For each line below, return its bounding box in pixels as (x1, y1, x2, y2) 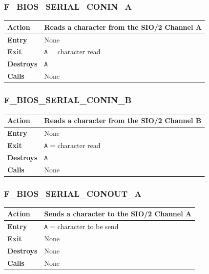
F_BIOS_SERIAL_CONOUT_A (4, 187, 142, 199)
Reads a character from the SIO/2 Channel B (44, 115, 202, 126)
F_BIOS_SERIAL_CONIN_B (4, 94, 132, 106)
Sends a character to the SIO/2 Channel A (44, 209, 192, 219)
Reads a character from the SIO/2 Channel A (44, 21, 202, 32)
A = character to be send (44, 221, 119, 232)
